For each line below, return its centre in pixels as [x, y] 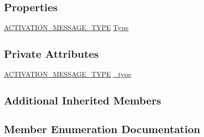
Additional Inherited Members [83, 100]
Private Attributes [51, 54]
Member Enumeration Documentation [102, 128]
